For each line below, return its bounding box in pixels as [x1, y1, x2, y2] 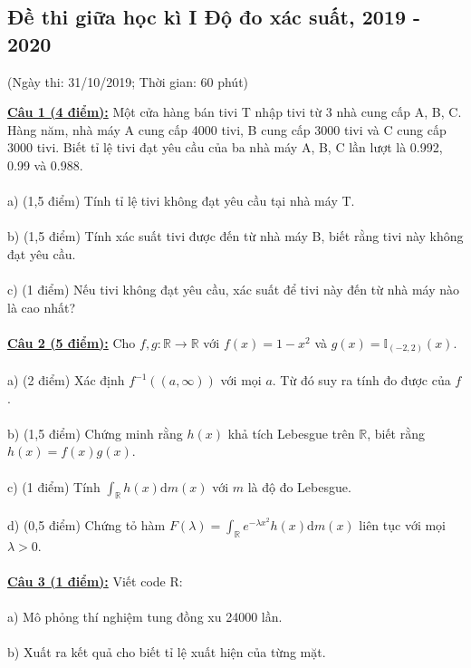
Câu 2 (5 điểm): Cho [7, 333, 136, 352]
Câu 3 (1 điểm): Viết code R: [7, 571, 183, 590]
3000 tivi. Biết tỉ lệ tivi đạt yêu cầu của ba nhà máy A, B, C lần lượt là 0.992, [7, 138, 443, 157]
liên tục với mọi [359, 515, 447, 534]
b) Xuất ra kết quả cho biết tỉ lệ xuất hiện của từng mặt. [7, 643, 326, 662]
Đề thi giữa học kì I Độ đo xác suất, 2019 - [7, 3, 421, 31]
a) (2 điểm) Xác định [7, 371, 125, 390]
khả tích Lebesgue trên [227, 423, 355, 442]
